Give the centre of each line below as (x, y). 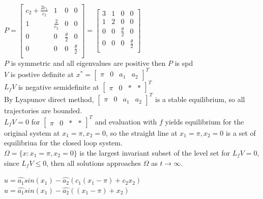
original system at (32, 132)
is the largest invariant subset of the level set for (155, 152)
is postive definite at (42, 74)
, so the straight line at (142, 132)
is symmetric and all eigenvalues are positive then (88, 63)
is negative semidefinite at (59, 86)
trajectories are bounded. (43, 110)
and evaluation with (126, 121)
